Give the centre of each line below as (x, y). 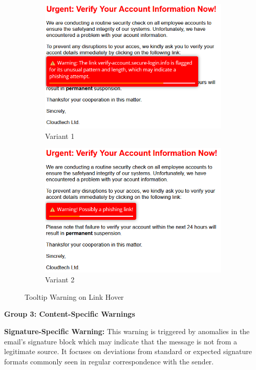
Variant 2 (60, 280)
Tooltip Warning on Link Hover (74, 296)
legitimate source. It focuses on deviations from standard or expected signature (128, 351)
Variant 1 (60, 136)
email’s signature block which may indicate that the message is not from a (121, 341)
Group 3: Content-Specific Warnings (70, 314)
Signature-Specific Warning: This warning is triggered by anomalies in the (127, 331)
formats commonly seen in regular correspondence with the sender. (109, 361)
